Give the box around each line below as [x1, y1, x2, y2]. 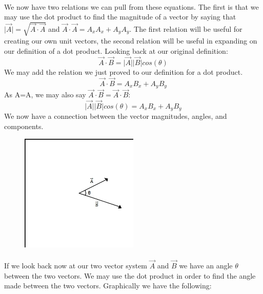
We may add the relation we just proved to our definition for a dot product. [4, 66, 243, 77]
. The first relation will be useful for [129, 23, 242, 34]
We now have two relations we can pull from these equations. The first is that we [4, 1, 259, 12]
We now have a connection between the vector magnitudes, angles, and [4, 111, 227, 121]
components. [4, 121, 44, 132]
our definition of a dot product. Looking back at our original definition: [4, 45, 228, 56]
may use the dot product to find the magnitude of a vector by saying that [4, 11, 236, 22]
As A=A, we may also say [4, 89, 86, 100]
